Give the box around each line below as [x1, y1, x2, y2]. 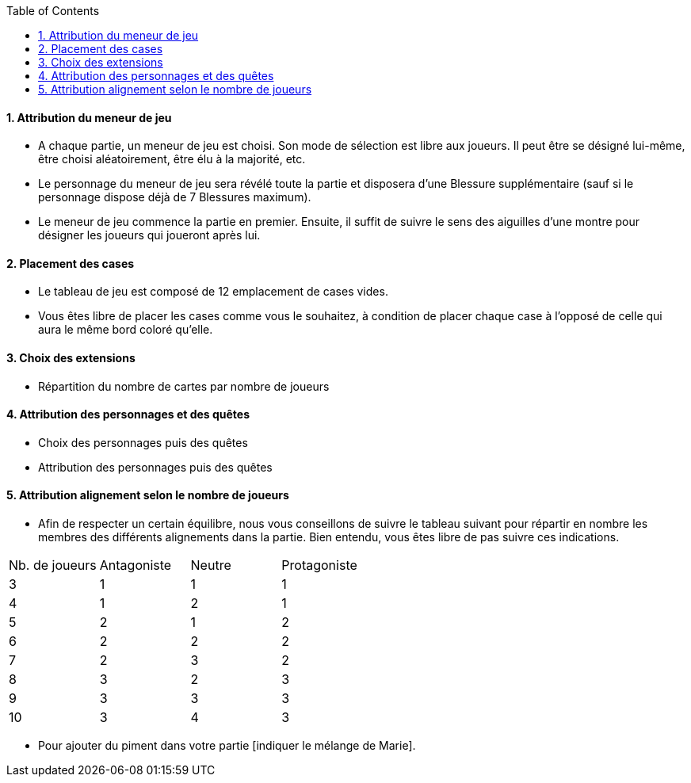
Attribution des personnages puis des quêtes [38, 460, 273, 474]
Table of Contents [6, 4, 100, 17]
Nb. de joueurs [9, 557, 97, 574]
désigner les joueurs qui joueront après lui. [38, 228, 261, 243]
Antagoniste [99, 557, 172, 574]
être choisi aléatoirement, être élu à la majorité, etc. [38, 152, 306, 166]
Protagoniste [281, 557, 357, 574]
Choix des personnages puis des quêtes [38, 435, 248, 449]
